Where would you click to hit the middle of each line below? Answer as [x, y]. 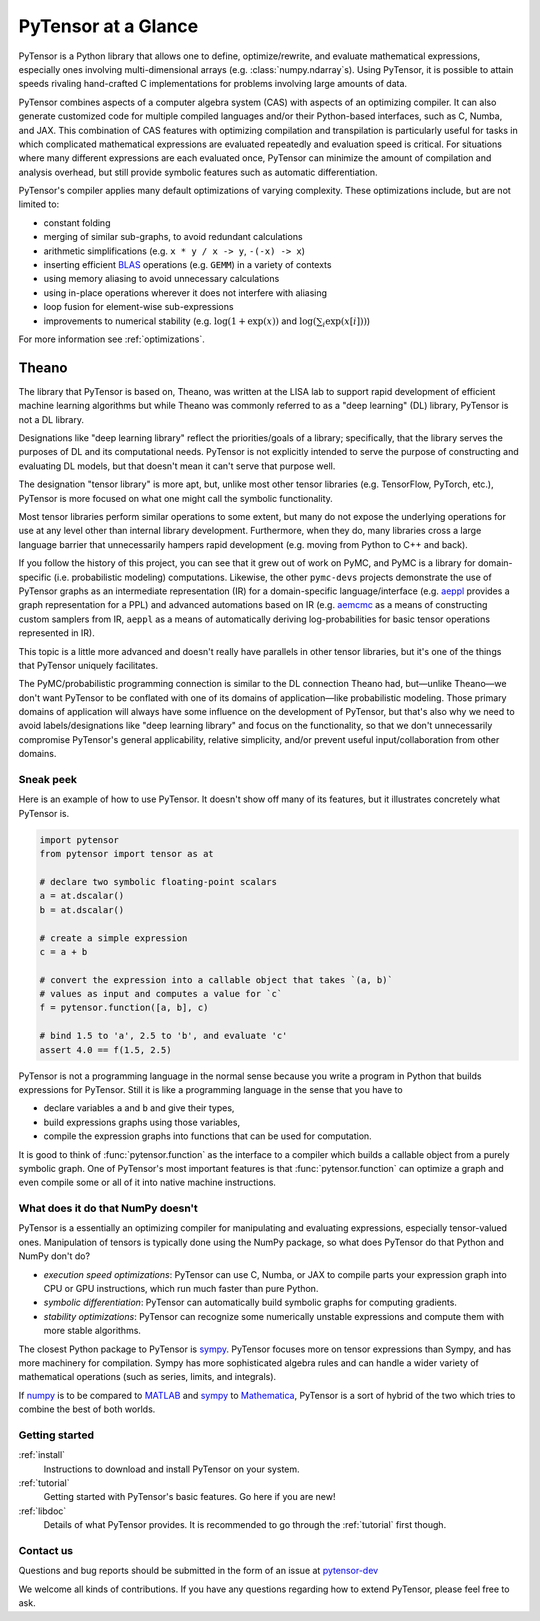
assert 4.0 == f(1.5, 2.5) [105, 1049]
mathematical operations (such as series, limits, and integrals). [147, 1377]
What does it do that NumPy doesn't [108, 1208]
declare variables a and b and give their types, [139, 1108]
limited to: [39, 204]
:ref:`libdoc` [42, 1511]
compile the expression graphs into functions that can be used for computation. [207, 1136]
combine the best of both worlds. [87, 1409]
